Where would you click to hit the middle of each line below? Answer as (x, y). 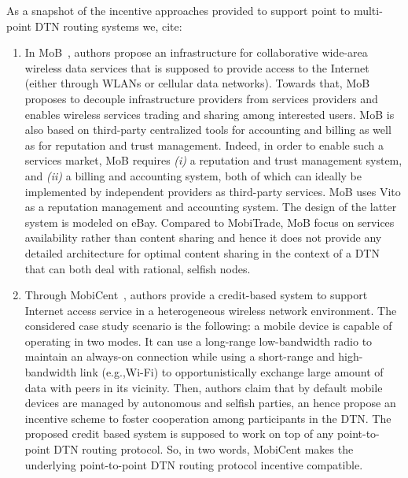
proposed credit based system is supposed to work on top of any (179, 434)
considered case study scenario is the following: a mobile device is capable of (208, 326)
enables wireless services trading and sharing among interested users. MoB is (210, 114)
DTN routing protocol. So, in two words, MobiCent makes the (204, 449)
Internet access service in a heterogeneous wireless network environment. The (211, 310)
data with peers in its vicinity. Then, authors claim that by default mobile (204, 387)
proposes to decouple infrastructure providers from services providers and (201, 98)
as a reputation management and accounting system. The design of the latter (211, 207)
